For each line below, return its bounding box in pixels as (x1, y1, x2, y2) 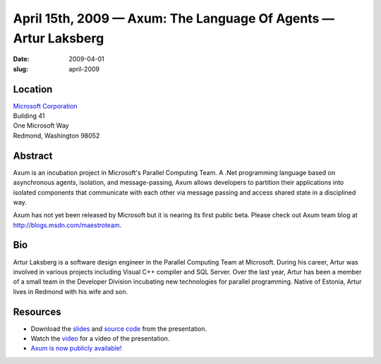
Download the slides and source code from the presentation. (30, 324, 207, 333)
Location (13, 83, 53, 95)
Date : (13, 55, 30, 63)
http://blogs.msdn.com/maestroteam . (13, 221, 122, 229)
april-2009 (68, 64, 100, 73)
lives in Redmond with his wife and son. (13, 287, 128, 296)
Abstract (13, 150, 53, 162)
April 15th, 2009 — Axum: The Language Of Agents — (13, 11, 335, 26)
